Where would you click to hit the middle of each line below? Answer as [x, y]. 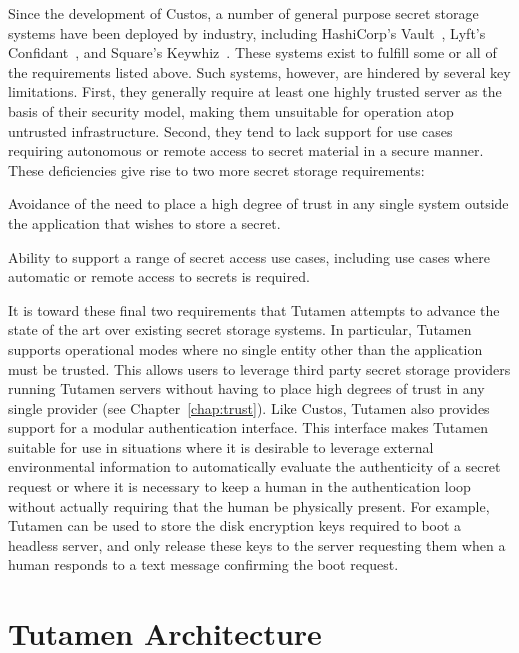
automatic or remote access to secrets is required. [159, 276]
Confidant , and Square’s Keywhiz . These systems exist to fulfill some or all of [252, 52]
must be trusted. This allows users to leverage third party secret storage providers [259, 368]
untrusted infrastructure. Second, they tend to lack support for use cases [230, 130]
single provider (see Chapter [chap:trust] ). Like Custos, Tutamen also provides [249, 407]
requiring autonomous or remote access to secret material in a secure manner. [246, 150]
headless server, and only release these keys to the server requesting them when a [257, 544]
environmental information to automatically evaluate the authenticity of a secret [254, 466]
